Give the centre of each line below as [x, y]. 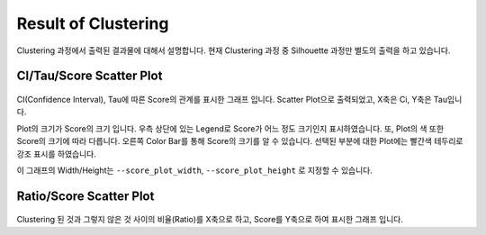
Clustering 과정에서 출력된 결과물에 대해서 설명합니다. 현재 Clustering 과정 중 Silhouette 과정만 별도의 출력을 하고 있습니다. [234, 50]
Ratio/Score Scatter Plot [85, 196]
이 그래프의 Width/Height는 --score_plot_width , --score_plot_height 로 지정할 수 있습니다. [194, 170]
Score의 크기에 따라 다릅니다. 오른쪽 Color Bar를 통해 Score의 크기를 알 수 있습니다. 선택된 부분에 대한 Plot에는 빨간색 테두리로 [240, 141]
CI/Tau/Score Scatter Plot [90, 76]
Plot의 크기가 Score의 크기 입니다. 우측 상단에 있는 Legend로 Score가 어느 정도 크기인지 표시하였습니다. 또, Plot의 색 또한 [230, 128]
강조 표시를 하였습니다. [56, 154]
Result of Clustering [93, 23]
